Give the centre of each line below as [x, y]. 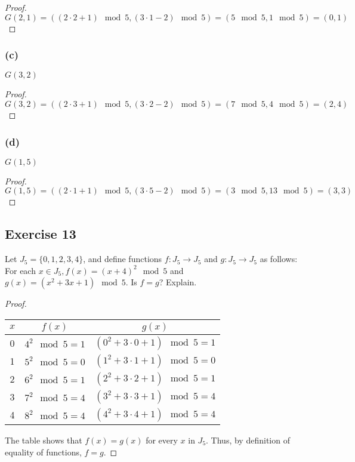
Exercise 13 [41, 234]
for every [162, 440]
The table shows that [44, 440]
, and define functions [123, 259]
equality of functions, [43, 452]
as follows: [279, 259]
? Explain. [178, 282]
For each [20, 270]
